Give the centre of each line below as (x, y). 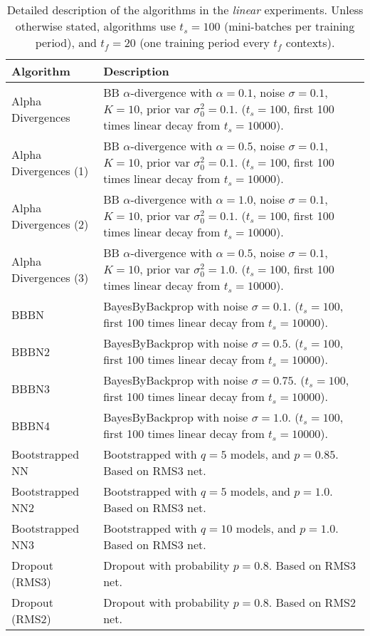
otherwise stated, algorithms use (96, 26)
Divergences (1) (50, 170)
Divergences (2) (50, 224)
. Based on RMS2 (312, 602)
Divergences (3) (50, 277)
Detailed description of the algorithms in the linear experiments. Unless (185, 10)
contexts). (310, 42)
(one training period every (205, 42)
